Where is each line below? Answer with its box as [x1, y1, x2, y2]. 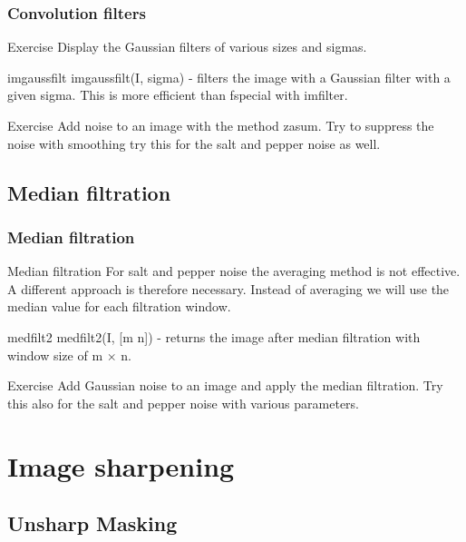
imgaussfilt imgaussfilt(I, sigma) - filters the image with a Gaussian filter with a [7, 67, 451, 86]
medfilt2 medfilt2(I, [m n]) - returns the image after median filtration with [7, 327, 421, 346]
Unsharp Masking [7, 509, 178, 537]
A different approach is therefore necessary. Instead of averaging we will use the [7, 279, 450, 298]
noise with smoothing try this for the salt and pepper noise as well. [7, 133, 381, 153]
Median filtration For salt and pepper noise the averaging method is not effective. [7, 261, 461, 281]
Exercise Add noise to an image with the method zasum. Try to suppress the [7, 116, 434, 134]
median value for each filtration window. [7, 297, 231, 316]
